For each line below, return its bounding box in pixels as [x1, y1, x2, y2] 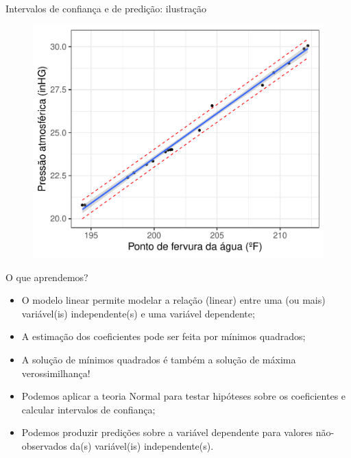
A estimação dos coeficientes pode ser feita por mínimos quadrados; [21, 329, 306, 343]
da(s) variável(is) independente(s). [70, 438, 214, 453]
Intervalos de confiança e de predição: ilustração [5, 1, 207, 15]
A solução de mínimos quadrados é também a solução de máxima [21, 352, 296, 367]
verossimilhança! [21, 365, 90, 380]
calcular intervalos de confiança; [21, 402, 156, 416]
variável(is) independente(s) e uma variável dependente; [21, 306, 255, 320]
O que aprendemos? [5, 269, 88, 284]
